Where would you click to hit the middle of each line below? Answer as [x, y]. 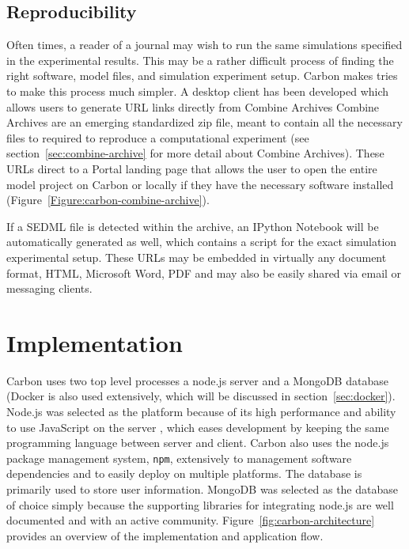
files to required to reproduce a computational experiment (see [158, 137]
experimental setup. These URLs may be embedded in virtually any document [197, 257]
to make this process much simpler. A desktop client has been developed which [198, 91]
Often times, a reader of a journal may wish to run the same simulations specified [204, 45]
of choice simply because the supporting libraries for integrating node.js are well [200, 504]
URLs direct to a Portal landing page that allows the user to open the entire [192, 168]
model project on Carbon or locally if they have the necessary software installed [200, 184]
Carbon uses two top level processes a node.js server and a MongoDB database [197, 380]
